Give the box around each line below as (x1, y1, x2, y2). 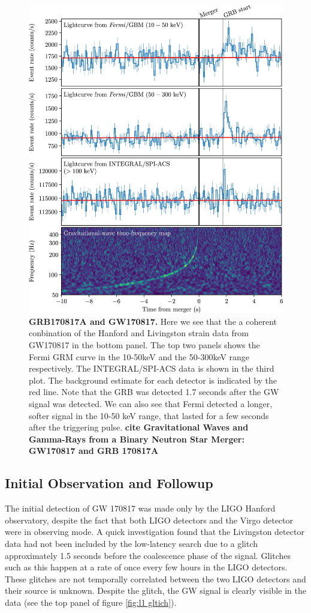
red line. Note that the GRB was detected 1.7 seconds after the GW (29, 385, 279, 398)
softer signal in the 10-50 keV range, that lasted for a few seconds (29, 409, 269, 421)
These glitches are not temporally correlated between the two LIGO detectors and (5, 572, 306, 585)
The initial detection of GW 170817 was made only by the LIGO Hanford (5, 502, 276, 515)
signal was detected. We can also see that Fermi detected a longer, (29, 397, 273, 409)
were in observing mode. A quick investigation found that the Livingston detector (5, 525, 304, 538)
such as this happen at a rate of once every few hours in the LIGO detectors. (5, 561, 288, 573)
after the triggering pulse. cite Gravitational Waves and (29, 421, 249, 433)
